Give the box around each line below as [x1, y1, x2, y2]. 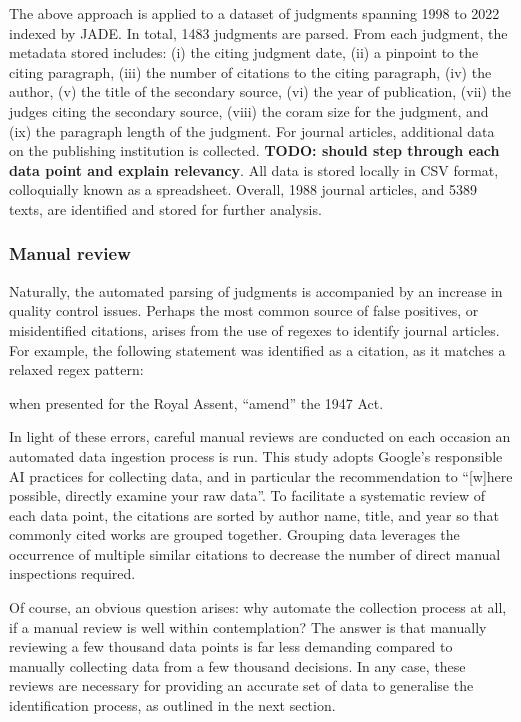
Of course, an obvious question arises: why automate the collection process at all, [9, 597, 507, 618]
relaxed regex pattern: [9, 359, 144, 380]
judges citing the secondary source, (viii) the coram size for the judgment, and [9, 100, 489, 121]
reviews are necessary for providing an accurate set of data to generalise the [9, 675, 474, 696]
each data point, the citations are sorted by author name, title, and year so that [9, 504, 499, 525]
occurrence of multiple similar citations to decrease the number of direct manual [9, 543, 501, 564]
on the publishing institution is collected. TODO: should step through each [9, 140, 500, 161]
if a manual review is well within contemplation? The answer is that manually [9, 616, 487, 637]
